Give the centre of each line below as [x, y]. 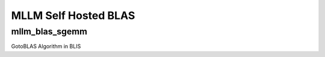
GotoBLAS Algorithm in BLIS [46, 46]
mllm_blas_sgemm [49, 31]
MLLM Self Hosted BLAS [73, 15]
